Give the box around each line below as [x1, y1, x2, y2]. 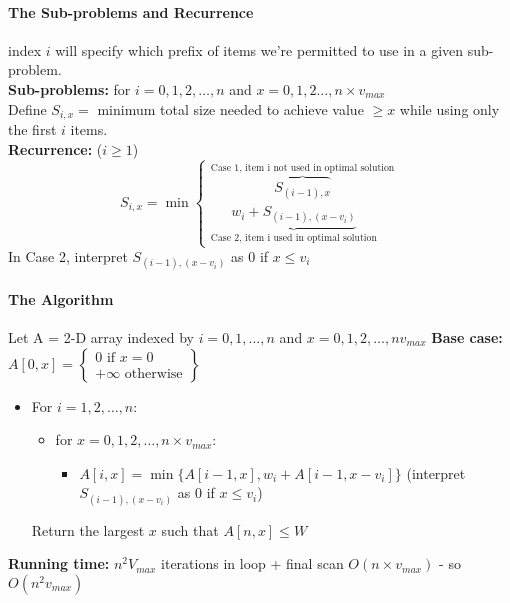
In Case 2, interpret [8, 246, 128, 267]
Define [8, 98, 47, 119]
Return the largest [31, 519, 145, 540]
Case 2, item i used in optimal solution [210, 233, 377, 244]
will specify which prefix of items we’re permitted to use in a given [55, 39, 464, 60]
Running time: [8, 553, 110, 574]
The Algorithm [8, 288, 114, 309]
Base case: [431, 327, 503, 347]
